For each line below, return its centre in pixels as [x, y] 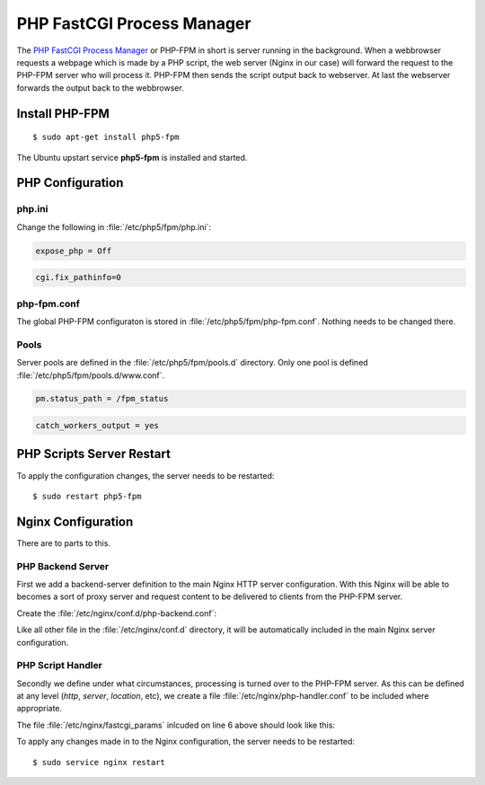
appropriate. [40, 709]
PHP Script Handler [60, 666]
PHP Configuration [70, 183]
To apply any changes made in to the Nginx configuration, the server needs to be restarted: [185, 742]
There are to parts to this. [64, 542]
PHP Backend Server [63, 566]
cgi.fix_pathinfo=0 [78, 278]
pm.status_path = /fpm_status [102, 399]
